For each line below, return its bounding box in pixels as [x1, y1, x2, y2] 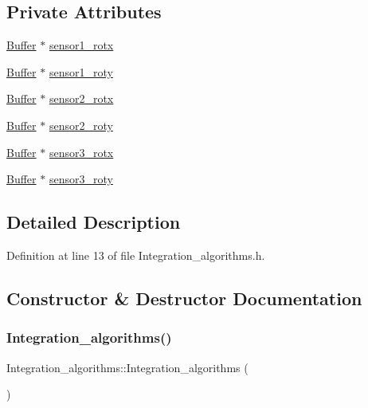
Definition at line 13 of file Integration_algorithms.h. [6, 246, 265, 263]
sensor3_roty [49, 171, 113, 187]
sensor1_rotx [49, 37, 114, 53]
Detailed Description [6, 210, 181, 234]
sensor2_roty [49, 116, 113, 133]
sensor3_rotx [49, 143, 114, 160]
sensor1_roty [49, 63, 113, 80]
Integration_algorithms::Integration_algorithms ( [6, 359, 249, 375]
